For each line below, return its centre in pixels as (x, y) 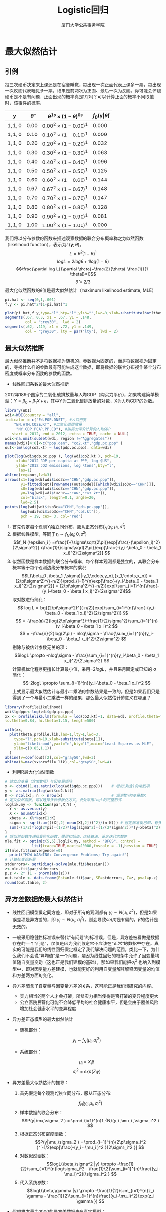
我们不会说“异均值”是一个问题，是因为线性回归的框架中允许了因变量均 (88, 955)
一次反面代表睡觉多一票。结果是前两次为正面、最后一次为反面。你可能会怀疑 (83, 90)
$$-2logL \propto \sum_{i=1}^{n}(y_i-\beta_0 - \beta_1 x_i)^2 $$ (87, 683)
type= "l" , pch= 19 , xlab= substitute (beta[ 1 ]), (60, 739)
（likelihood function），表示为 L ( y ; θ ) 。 (44, 245)
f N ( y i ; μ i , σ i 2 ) (90, 1103)
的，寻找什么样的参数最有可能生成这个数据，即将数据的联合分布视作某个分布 (83, 367)
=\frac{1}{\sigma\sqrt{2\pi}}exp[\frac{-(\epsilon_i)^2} (106, 542)
